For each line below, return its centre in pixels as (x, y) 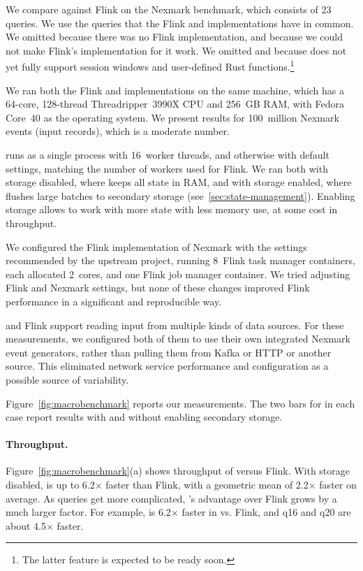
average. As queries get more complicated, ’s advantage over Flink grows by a (171, 498)
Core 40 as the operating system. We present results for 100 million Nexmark (172, 117)
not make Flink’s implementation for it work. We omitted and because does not (176, 50)
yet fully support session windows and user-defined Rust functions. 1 (150, 66)
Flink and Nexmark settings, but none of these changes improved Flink (158, 288)
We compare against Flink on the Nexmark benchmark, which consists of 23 (169, 9)
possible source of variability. (67, 379)
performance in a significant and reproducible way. (114, 301)
